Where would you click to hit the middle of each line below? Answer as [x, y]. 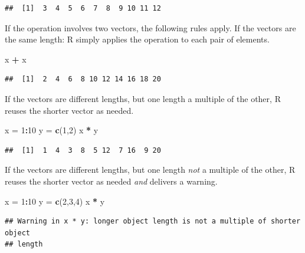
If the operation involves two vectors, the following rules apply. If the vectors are [150, 27]
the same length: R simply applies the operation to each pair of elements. [137, 39]
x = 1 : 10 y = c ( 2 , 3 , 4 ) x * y [55, 201]
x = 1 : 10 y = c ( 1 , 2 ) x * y [52, 130]
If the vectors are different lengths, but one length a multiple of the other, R [143, 98]
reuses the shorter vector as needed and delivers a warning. [111, 181]
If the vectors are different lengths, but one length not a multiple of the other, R [150, 170]
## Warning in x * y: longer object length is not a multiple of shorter [153, 221]
